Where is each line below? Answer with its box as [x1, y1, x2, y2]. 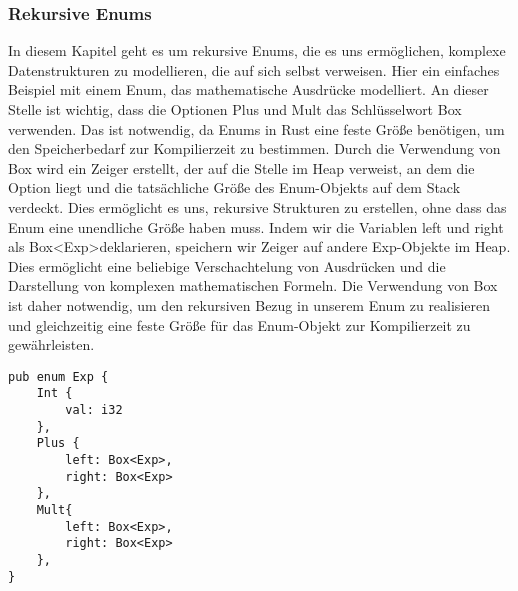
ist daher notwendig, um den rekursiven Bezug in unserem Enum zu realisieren [8, 294, 490, 315]
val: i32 [65, 403, 123, 418]
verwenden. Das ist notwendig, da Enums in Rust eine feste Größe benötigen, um [8, 118, 505, 139]
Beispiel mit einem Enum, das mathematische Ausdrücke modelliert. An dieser [8, 79, 489, 100]
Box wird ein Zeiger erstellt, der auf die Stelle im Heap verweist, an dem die [8, 157, 475, 178]
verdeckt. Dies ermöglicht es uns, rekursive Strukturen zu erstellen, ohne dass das [8, 196, 507, 217]
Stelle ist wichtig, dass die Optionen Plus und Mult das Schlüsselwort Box [8, 99, 462, 119]
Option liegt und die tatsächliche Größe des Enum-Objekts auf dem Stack [8, 177, 461, 198]
